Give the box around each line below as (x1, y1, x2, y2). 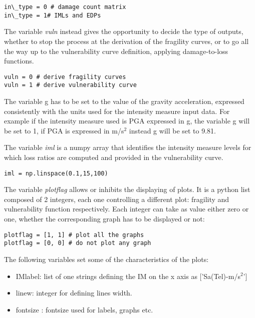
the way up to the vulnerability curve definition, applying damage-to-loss (4, 45, 228, 56)
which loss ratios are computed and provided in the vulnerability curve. (4, 151, 223, 162)
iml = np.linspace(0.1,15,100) (4, 169, 108, 177)
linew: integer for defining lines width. (16, 287, 132, 298)
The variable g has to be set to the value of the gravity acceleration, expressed (4, 96, 244, 106)
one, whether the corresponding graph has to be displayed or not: (4, 213, 205, 223)
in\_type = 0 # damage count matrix (4, 3, 126, 10)
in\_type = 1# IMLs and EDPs (4, 11, 101, 19)
